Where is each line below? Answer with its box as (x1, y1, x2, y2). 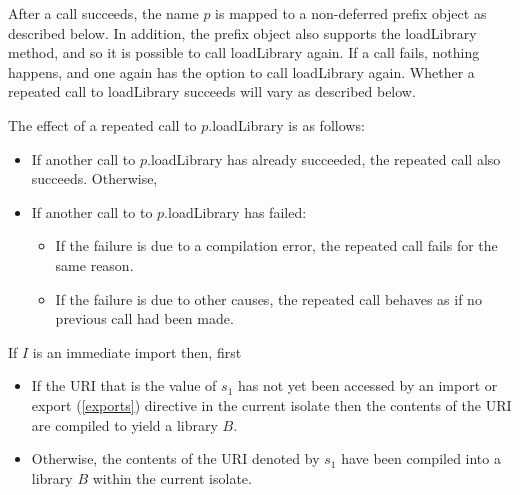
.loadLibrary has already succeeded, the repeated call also (147, 148, 501, 169)
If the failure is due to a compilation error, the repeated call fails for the (55, 235, 498, 256)
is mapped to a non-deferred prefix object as (215, 3, 487, 23)
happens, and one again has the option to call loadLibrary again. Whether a (8, 61, 475, 82)
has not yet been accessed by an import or (237, 375, 498, 396)
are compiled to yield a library (31, 414, 218, 435)
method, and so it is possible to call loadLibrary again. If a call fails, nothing (8, 42, 480, 63)
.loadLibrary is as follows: (208, 114, 365, 135)
